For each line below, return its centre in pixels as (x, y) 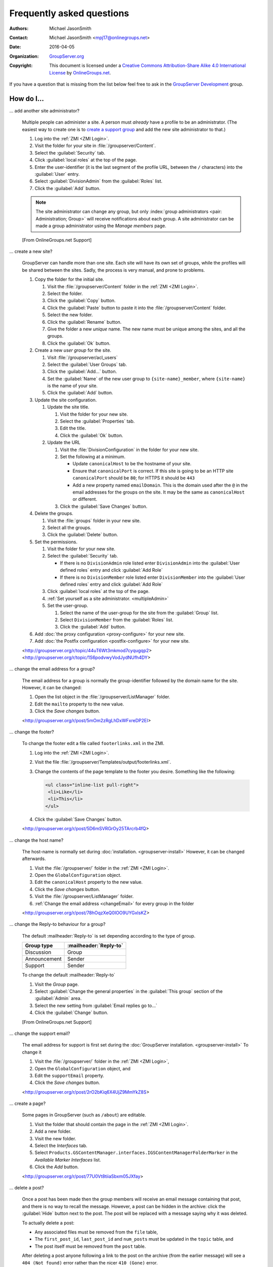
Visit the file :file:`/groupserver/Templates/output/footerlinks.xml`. (103, 762)
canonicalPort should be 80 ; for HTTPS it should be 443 (134, 478)
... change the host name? (36, 840)
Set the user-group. (68, 606)
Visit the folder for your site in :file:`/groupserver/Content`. (95, 146)
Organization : (24, 56)
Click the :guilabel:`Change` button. (72, 1013)
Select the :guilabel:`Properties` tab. (97, 421)
